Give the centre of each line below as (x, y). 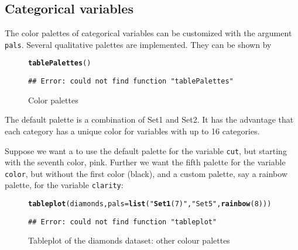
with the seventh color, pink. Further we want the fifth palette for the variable (145, 162)
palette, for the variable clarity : (64, 185)
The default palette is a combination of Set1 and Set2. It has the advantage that (149, 119)
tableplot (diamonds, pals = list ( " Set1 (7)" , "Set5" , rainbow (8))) (150, 204)
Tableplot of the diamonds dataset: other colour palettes (129, 240)
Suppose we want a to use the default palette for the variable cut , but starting (146, 150)
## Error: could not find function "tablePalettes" (131, 81)
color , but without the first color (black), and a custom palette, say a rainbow (146, 173)
